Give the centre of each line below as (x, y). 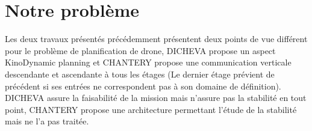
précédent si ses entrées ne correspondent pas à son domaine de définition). (143, 86)
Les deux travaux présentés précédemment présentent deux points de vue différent (156, 39)
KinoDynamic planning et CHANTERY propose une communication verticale (148, 62)
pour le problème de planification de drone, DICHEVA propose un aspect (140, 50)
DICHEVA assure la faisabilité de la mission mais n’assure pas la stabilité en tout (156, 98)
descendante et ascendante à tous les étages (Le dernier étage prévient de (140, 74)
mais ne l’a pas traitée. (47, 121)
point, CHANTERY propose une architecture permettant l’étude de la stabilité (151, 109)
